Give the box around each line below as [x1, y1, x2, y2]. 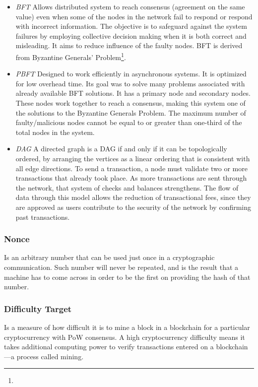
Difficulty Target [4, 302, 72, 315]
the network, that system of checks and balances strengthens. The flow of [15, 182, 239, 193]
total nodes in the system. [15, 127, 95, 137]
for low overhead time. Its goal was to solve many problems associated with [15, 78, 245, 88]
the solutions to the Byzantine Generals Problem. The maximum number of [15, 107, 246, 118]
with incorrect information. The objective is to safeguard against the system [15, 21, 247, 31]
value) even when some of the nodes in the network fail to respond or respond [15, 11, 253, 21]
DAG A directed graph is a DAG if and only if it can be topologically [15, 143, 227, 154]
